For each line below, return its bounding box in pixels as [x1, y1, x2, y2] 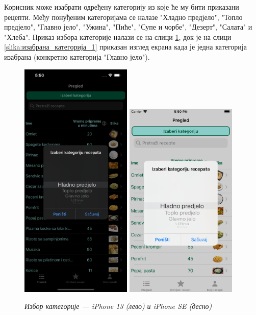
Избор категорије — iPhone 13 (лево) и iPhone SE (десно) [24, 301, 212, 311]
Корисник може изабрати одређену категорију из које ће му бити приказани [4, 2, 239, 12]
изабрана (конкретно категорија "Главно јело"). [4, 51, 150, 62]
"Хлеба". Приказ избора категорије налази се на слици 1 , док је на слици [4, 31, 232, 42]
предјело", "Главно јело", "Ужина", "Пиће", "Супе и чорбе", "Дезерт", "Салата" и [4, 21, 252, 32]
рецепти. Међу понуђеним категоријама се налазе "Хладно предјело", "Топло [4, 11, 243, 22]
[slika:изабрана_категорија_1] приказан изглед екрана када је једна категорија [4, 41, 247, 52]
